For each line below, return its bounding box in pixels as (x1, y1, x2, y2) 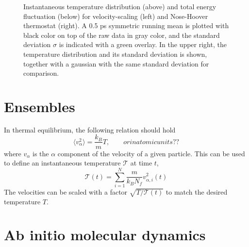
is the (33, 148, 49, 158)
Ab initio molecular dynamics (4, 225, 206, 245)
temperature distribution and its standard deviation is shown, (23, 49, 207, 59)
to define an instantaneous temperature (4, 158, 121, 168)
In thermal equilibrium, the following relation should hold (4, 124, 176, 134)
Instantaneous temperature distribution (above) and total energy (23, 1, 216, 11)
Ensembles (4, 96, 75, 116)
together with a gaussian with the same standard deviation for (23, 58, 209, 68)
